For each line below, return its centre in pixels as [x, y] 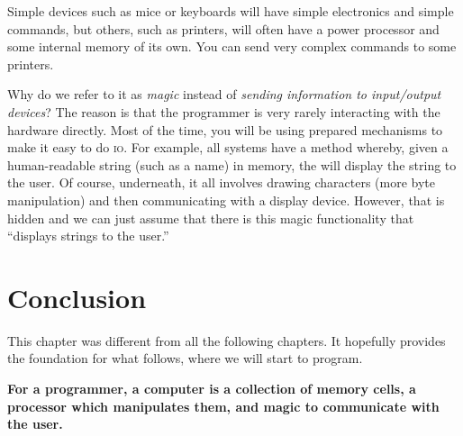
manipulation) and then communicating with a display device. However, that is [226, 200]
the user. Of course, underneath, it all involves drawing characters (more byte [222, 182]
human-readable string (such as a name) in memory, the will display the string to [232, 164]
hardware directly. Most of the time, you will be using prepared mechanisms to [225, 129]
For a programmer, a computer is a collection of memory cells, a [212, 389]
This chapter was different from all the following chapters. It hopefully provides [227, 340]
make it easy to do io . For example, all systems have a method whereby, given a [228, 147]
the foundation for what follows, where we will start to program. [185, 358]
